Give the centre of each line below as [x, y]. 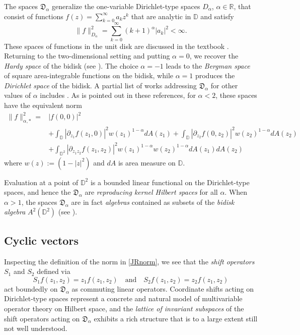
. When [236, 192]
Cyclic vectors [41, 240]
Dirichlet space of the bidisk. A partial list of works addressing [100, 85]
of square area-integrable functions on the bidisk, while [89, 75]
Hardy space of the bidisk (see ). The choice [71, 65]
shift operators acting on [42, 318]
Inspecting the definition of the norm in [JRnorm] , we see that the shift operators [129, 261]
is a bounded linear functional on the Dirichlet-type [170, 182]
